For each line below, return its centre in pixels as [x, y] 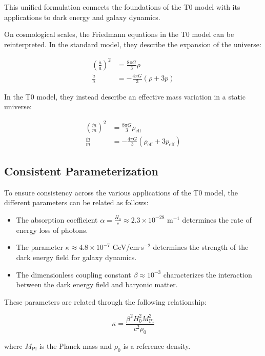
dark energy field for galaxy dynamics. [76, 257]
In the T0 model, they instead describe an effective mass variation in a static [125, 96]
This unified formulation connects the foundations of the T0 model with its [122, 7]
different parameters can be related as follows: [76, 202]
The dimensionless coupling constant [74, 274]
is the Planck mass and [76, 345]
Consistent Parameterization [81, 171]
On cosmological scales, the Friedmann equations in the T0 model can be [119, 34]
